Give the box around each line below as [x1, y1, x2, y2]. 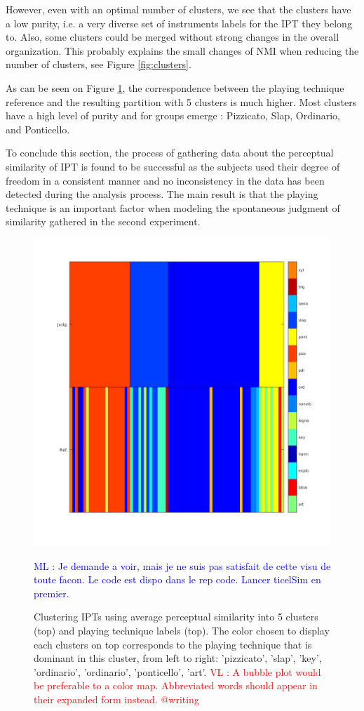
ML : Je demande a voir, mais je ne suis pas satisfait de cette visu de [34, 558, 331, 573]
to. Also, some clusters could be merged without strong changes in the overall [6, 29, 339, 44]
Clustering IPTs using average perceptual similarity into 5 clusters [34, 609, 318, 624]
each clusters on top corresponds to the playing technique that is [34, 637, 312, 651]
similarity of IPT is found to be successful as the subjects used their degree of [6, 159, 340, 173]
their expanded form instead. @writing [34, 691, 199, 706]
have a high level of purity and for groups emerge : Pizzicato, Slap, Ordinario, [6, 108, 340, 123]
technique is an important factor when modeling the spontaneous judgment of [6, 200, 340, 215]
